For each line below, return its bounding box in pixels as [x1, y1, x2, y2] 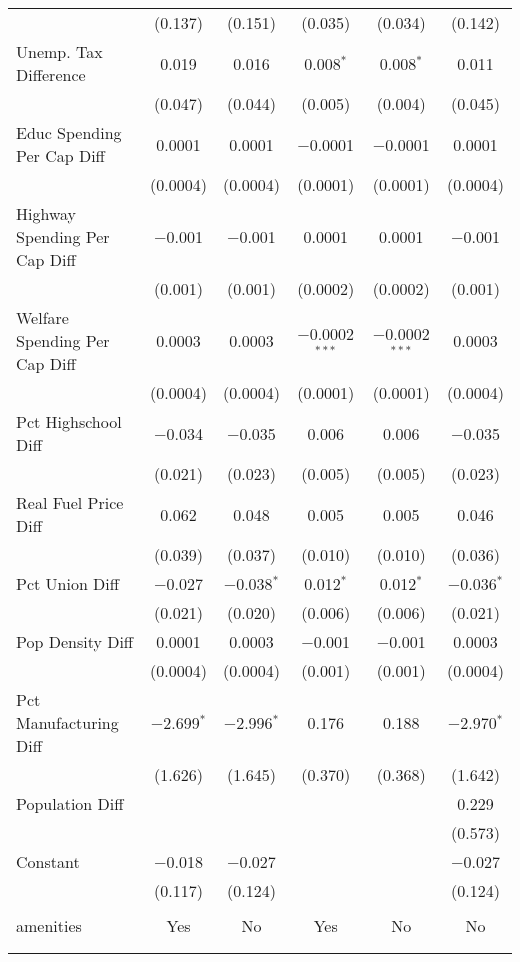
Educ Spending [16, 121, 122, 144]
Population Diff [16, 792, 124, 815]
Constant [16, 850, 80, 873]
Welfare [16, 306, 69, 329]
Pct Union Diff [16, 572, 120, 595]
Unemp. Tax [16, 40, 103, 63]
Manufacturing [16, 711, 119, 734]
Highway [16, 202, 77, 225]
